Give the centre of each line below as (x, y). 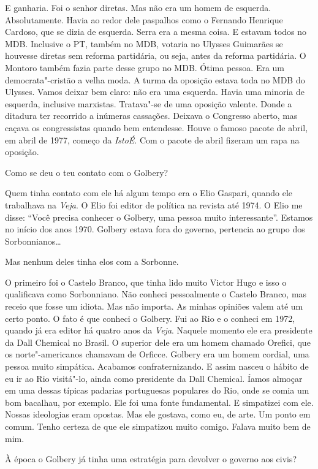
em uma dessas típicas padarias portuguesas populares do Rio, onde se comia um (157, 390)
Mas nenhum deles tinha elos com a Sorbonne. (92, 261)
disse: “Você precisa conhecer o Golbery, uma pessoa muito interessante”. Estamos (159, 217)
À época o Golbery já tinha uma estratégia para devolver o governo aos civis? (151, 459)
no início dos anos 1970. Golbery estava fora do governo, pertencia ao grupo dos (155, 229)
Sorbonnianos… (33, 241)
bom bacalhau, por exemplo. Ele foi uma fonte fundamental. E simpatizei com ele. (159, 402)
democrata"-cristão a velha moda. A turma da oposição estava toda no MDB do (155, 79)
